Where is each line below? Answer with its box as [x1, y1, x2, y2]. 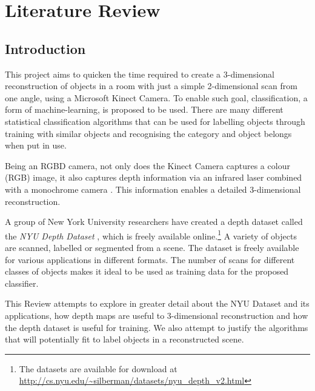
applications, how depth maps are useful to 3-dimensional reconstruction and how [5, 309, 308, 321]
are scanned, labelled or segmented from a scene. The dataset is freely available [5, 241, 299, 253]
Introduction [5, 39, 86, 58]
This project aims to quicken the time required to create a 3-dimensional [5, 67, 274, 80]
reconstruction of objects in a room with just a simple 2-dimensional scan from [5, 79, 297, 92]
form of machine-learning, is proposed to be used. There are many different [5, 103, 283, 116]
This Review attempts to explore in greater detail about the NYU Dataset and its [5, 297, 310, 310]
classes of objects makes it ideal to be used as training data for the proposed [5, 265, 289, 278]
